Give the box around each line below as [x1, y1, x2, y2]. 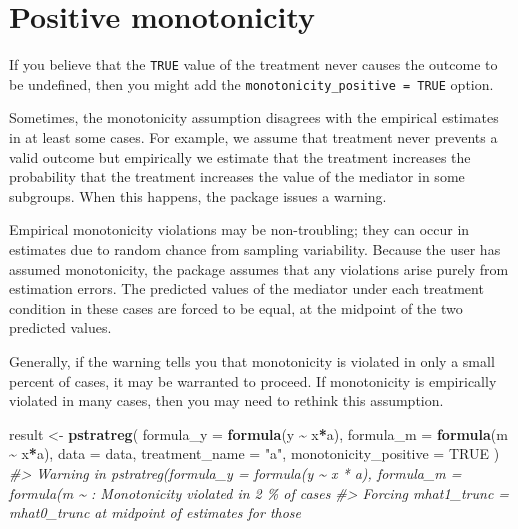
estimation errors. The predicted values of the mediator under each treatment [9, 278, 484, 299]
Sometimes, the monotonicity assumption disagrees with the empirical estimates [9, 107, 499, 128]
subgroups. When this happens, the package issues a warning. [9, 185, 387, 206]
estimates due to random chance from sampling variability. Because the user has [9, 239, 501, 259]
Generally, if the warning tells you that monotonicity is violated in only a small [9, 350, 495, 371]
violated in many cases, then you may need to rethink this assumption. [9, 390, 444, 411]
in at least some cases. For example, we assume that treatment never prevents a [9, 127, 498, 148]
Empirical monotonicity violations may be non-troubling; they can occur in [9, 219, 470, 240]
